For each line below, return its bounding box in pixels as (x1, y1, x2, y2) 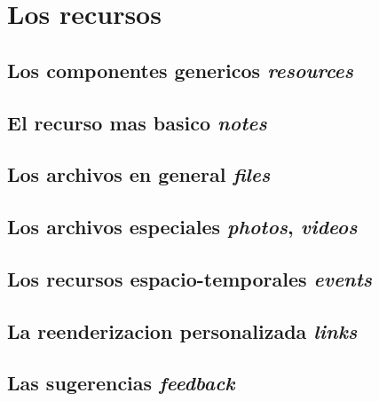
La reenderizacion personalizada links (7, 317, 358, 344)
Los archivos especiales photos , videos (7, 213, 358, 240)
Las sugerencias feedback (7, 369, 235, 397)
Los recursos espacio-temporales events (7, 264, 373, 292)
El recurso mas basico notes (7, 108, 267, 136)
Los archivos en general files (7, 161, 271, 188)
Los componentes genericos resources (7, 56, 353, 83)
